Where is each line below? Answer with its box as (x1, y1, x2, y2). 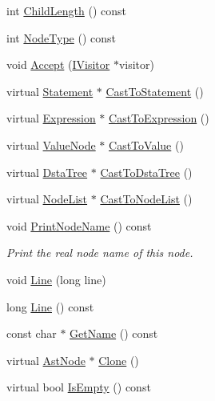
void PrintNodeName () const (6, 217, 152, 234)
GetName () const (70, 325, 158, 342)
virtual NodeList (6, 190, 88, 207)
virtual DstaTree (6, 163, 88, 180)
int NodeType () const (6, 29, 116, 46)
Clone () (98, 351, 139, 368)
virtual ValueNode (6, 136, 96, 153)
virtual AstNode (6, 351, 86, 368)
